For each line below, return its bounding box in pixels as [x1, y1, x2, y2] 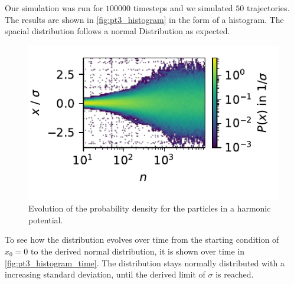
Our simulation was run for [5, 2, 103, 14]
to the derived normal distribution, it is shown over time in [31, 245, 245, 257]
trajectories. [246, 2, 290, 14]
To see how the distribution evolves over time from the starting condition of [5, 233, 279, 246]
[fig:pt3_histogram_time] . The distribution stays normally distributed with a [5, 256, 285, 269]
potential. [28, 213, 63, 226]
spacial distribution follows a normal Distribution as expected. [5, 25, 230, 37]
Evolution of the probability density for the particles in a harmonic [28, 202, 271, 214]
